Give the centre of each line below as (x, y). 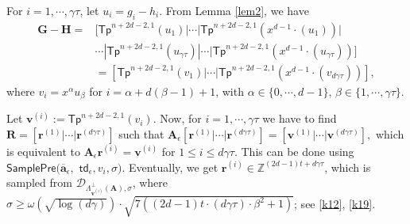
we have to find (300, 118)
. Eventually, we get (170, 167)
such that (141, 133)
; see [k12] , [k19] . (335, 203)
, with (230, 91)
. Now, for (177, 118)
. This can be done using (294, 151)
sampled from (39, 182)
